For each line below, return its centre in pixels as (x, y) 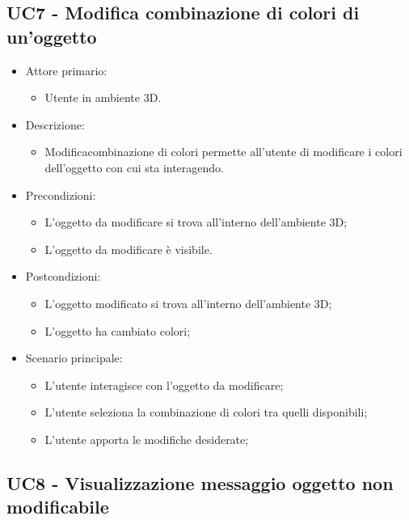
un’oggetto (52, 36)
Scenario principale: (74, 358)
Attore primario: (66, 70)
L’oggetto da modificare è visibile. (129, 249)
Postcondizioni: (63, 276)
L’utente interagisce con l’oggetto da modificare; (164, 385)
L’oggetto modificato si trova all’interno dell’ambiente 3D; (188, 303)
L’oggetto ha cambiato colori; (118, 330)
